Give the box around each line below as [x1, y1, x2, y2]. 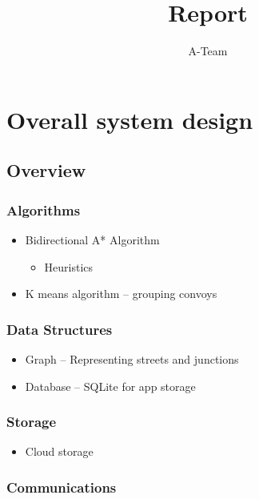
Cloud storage [25, 443, 94, 460]
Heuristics [44, 258, 94, 275]
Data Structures [6, 319, 113, 339]
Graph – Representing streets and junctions [25, 350, 239, 367]
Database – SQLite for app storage [25, 377, 196, 394]
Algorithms [6, 199, 81, 219]
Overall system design [6, 103, 253, 135]
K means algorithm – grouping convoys [25, 285, 217, 302]
